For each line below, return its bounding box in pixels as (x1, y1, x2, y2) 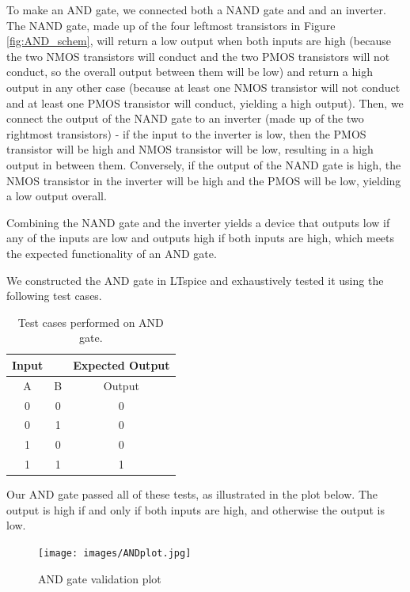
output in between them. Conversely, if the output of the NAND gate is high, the (6, 156, 401, 173)
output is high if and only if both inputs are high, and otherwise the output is (6, 501, 385, 518)
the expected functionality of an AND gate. (6, 245, 217, 261)
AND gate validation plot (38, 570, 161, 586)
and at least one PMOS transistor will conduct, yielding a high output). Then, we (6, 94, 404, 111)
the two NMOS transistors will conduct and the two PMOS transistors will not (6, 47, 390, 64)
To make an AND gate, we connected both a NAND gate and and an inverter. (6, 2, 386, 17)
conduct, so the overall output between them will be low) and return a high (6, 63, 373, 80)
